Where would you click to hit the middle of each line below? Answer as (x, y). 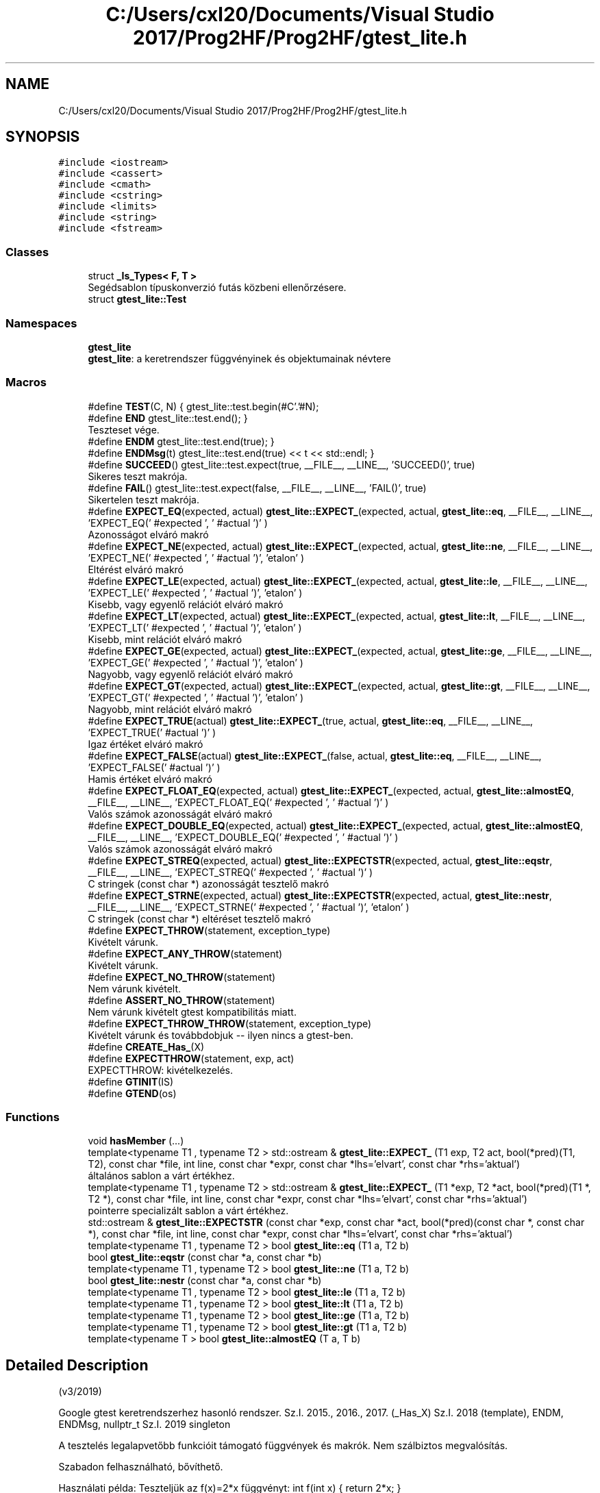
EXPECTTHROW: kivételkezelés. (161, 1070)
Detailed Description (77, 1365)
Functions (33, 1117)
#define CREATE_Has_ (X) (146, 1046)
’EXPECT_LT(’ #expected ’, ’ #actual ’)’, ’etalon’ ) (195, 627)
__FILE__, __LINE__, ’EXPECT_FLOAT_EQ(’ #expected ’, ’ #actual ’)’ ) (238, 802)
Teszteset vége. (124, 429)
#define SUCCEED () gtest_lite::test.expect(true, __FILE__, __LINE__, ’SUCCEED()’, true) (282, 464)
